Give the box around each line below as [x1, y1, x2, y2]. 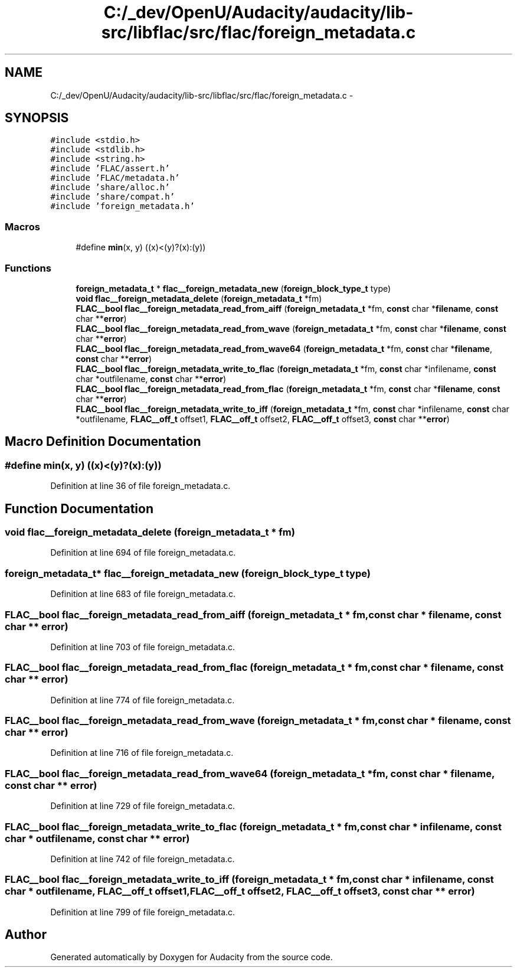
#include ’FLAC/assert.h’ [50, 164, 170, 174]
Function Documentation [5, 501, 153, 516]
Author [5, 927, 47, 942]
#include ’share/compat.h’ [50, 192, 175, 202]
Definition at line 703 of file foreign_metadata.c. [50, 641, 235, 652]
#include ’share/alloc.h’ [50, 182, 170, 193]
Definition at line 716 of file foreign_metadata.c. [50, 748, 234, 758]
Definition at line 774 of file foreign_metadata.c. [50, 694, 235, 705]
